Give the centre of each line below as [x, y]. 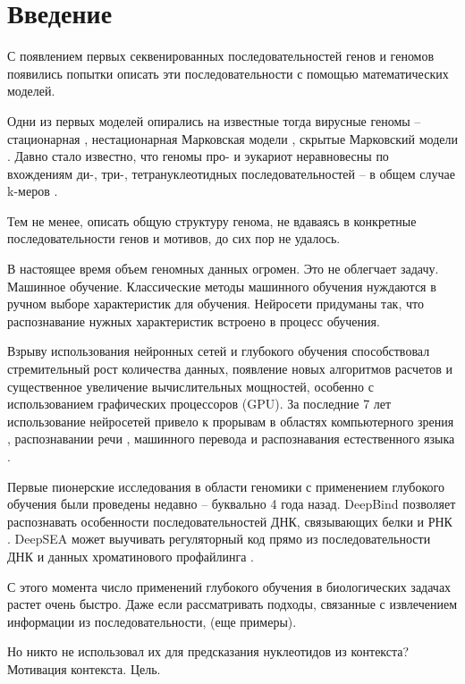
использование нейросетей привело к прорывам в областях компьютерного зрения [231, 421]
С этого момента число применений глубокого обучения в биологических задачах [229, 586]
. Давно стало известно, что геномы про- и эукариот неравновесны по [198, 156]
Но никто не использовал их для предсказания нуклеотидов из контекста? [208, 651]
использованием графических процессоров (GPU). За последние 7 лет [199, 404]
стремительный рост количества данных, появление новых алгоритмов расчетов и [230, 369]
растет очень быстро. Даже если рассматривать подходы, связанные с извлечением [232, 604]
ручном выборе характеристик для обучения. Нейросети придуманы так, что [216, 304]
